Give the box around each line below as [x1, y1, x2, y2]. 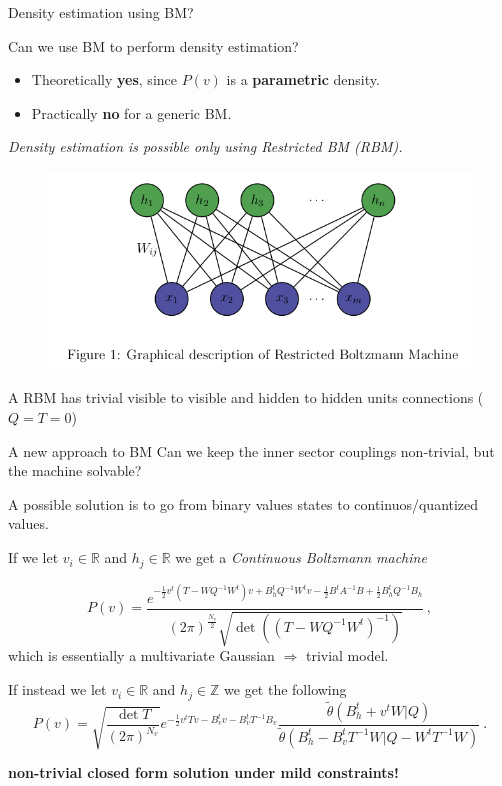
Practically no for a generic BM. [31, 102, 232, 123]
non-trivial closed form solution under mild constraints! [8, 762, 399, 783]
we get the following [224, 679, 347, 700]
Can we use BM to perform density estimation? [8, 35, 299, 56]
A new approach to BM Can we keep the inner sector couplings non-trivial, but [8, 440, 495, 461]
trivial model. [305, 645, 389, 666]
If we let [8, 547, 59, 568]
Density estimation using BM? [8, 2, 194, 22]
